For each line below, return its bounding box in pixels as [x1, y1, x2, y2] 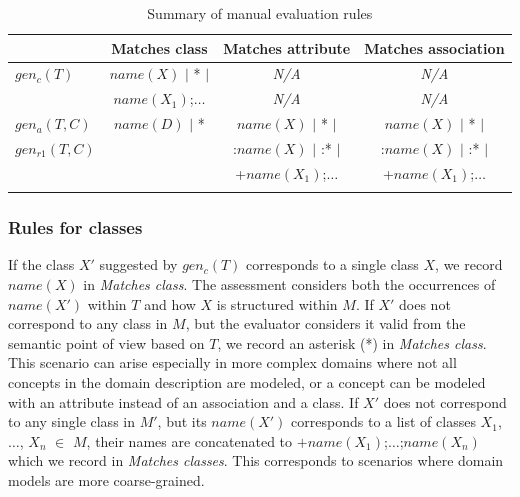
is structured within [216, 293, 338, 314]
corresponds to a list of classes [291, 411, 476, 432]
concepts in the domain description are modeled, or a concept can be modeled [8, 371, 486, 392]
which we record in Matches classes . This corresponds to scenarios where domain [8, 450, 504, 471]
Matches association [364, 37, 505, 58]
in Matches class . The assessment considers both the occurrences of [83, 273, 496, 294]
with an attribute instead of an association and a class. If [8, 391, 359, 412]
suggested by [99, 254, 178, 275]
